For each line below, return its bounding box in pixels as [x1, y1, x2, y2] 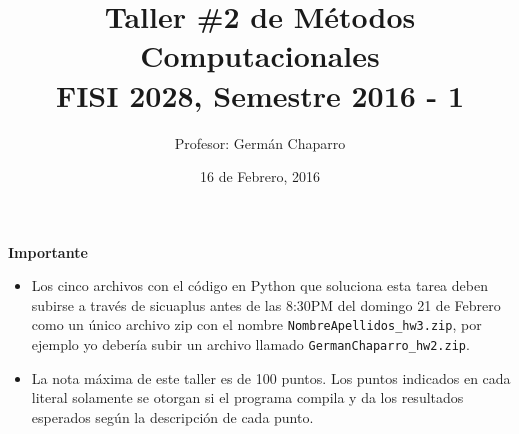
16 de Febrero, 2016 [199, 166, 321, 187]
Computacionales [140, 35, 380, 76]
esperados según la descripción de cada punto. [31, 406, 314, 427]
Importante [8, 241, 88, 262]
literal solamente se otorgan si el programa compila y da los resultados [31, 387, 464, 408]
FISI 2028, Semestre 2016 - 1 [55, 74, 465, 115]
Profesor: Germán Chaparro [174, 132, 346, 153]
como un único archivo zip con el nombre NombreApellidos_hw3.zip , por [31, 314, 482, 335]
